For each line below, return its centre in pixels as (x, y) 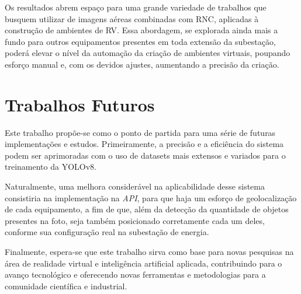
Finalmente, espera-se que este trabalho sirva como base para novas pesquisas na (149, 252)
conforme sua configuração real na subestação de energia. (107, 232)
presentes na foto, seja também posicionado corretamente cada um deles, (135, 220)
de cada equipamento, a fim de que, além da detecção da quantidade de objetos (147, 209)
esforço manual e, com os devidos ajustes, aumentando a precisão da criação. (142, 64)
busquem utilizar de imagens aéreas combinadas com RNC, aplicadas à (132, 18)
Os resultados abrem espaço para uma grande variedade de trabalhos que (136, 7)
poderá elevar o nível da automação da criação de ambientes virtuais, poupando (148, 53)
